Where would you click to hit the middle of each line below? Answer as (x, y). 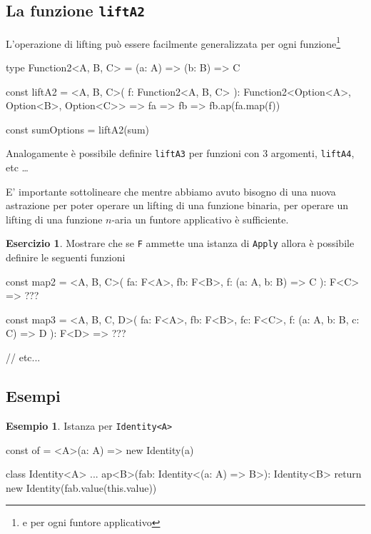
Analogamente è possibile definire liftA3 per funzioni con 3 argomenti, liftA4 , (180, 153)
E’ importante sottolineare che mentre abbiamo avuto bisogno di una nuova (171, 191)
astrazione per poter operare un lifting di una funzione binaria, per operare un (177, 205)
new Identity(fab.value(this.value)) (81, 487)
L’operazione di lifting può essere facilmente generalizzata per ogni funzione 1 (173, 42)
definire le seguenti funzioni (66, 257)
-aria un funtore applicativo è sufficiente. (200, 219)
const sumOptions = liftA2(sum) (77, 129)
